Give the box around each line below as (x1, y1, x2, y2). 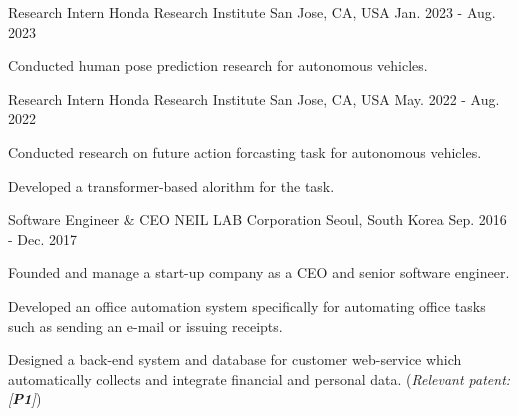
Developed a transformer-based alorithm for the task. (8, 175, 335, 196)
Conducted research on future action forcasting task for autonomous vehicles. (8, 141, 482, 162)
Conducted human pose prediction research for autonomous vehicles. (8, 55, 428, 76)
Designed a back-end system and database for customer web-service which (8, 349, 462, 370)
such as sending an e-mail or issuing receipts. (8, 315, 283, 336)
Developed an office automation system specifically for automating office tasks (8, 295, 486, 316)
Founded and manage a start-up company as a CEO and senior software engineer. (8, 262, 510, 283)
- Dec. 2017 (8, 228, 78, 249)
